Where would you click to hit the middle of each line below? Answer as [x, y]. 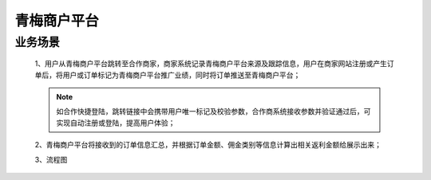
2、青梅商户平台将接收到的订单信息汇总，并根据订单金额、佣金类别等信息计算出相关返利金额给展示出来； [208, 145]
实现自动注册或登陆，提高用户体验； [116, 123]
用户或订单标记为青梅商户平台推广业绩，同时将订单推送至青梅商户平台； [182, 75]
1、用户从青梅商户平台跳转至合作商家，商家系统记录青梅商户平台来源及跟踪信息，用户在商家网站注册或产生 [211, 64]
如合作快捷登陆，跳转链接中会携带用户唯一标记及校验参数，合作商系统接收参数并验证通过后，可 [214, 112]
